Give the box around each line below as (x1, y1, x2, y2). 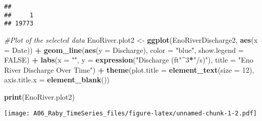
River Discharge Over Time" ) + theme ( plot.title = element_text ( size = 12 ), (4, 64, 254, 75)
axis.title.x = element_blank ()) (4, 74, 110, 85)
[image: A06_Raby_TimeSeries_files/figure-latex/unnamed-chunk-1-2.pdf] (4, 109, 257, 117)
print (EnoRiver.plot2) (4, 91, 75, 102)
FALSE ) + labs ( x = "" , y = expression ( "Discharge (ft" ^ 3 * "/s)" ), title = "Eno (4, 54, 254, 65)
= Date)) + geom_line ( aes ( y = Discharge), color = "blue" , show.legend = (4, 44, 244, 55)
